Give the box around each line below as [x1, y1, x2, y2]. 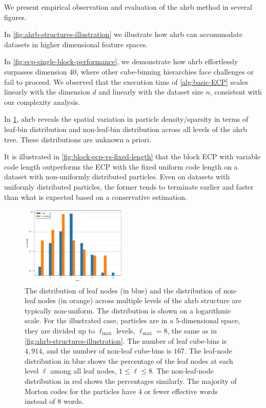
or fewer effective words [144, 385, 218, 396]
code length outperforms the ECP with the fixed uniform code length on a [4, 161, 238, 172]
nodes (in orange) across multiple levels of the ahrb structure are [38, 295, 241, 306]
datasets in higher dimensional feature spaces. [4, 39, 148, 49]
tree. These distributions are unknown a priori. [4, 134, 151, 144]
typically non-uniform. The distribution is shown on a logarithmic [25, 305, 231, 316]
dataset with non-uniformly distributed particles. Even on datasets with [4, 171, 230, 182]
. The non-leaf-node [152, 365, 214, 376]
